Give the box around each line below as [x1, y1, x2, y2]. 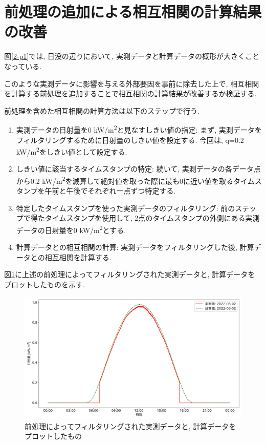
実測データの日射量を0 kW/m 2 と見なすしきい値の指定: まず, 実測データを [16, 123, 262, 135]
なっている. [4, 60, 42, 71]
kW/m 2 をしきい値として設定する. [16, 145, 127, 157]
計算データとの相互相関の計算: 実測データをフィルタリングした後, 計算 [16, 242, 254, 252]
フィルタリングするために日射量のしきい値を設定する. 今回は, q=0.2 [16, 134, 244, 145]
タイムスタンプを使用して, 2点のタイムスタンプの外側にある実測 [45, 213, 260, 223]
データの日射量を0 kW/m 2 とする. [16, 223, 126, 235]
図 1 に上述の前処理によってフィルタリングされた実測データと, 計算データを [4, 269, 255, 280]
